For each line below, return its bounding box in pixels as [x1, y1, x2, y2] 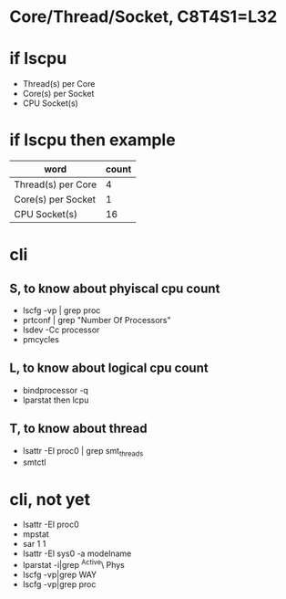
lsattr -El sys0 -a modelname [22, 548, 132, 559]
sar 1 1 [22, 539, 46, 550]
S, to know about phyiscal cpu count [9, 280, 220, 296]
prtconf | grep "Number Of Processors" [22, 315, 171, 326]
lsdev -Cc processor [22, 324, 100, 335]
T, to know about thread [9, 421, 148, 436]
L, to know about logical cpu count [9, 361, 209, 376]
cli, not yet [9, 489, 91, 510]
